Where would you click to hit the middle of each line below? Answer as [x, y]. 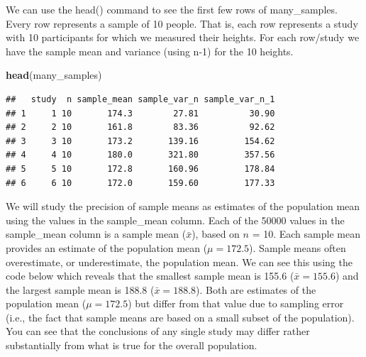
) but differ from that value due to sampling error [236, 303]
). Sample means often [298, 247]
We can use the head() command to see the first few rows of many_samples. [172, 9]
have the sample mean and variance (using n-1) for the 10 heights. [150, 51]
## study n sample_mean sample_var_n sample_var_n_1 [140, 99]
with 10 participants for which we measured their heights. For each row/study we [183, 37]
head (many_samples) [54, 75]
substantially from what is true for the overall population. [132, 345]
